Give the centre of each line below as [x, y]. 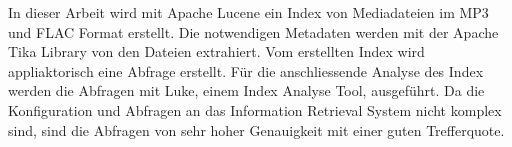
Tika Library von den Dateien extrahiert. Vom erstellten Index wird [216, 51]
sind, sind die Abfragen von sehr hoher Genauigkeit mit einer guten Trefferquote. [256, 129]
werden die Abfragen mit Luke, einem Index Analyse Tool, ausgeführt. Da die [246, 90]
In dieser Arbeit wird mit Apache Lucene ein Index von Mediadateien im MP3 [248, 12]
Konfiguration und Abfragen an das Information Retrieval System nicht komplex [255, 109]
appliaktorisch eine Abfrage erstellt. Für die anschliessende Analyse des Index [246, 70]
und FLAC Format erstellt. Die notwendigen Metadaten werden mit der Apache [253, 31]
